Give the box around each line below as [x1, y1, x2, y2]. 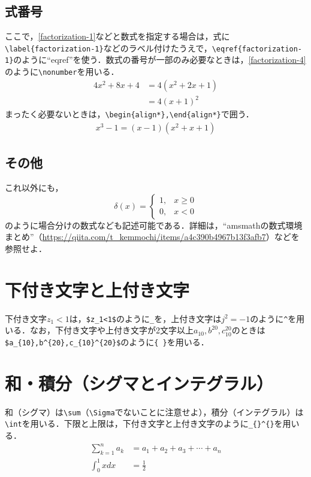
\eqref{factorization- [212, 44, 303, 53]
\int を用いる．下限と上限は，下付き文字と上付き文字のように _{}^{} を [5, 417, 283, 430]
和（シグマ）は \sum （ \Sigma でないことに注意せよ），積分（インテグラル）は [5, 405, 304, 418]
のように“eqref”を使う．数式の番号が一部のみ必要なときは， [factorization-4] [13, 53, 306, 66]
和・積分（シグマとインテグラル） [5, 370, 274, 395]
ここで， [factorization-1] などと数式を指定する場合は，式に [5, 30, 230, 42]
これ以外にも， [5, 181, 64, 194]
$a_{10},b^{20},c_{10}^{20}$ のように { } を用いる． [5, 335, 209, 348]
